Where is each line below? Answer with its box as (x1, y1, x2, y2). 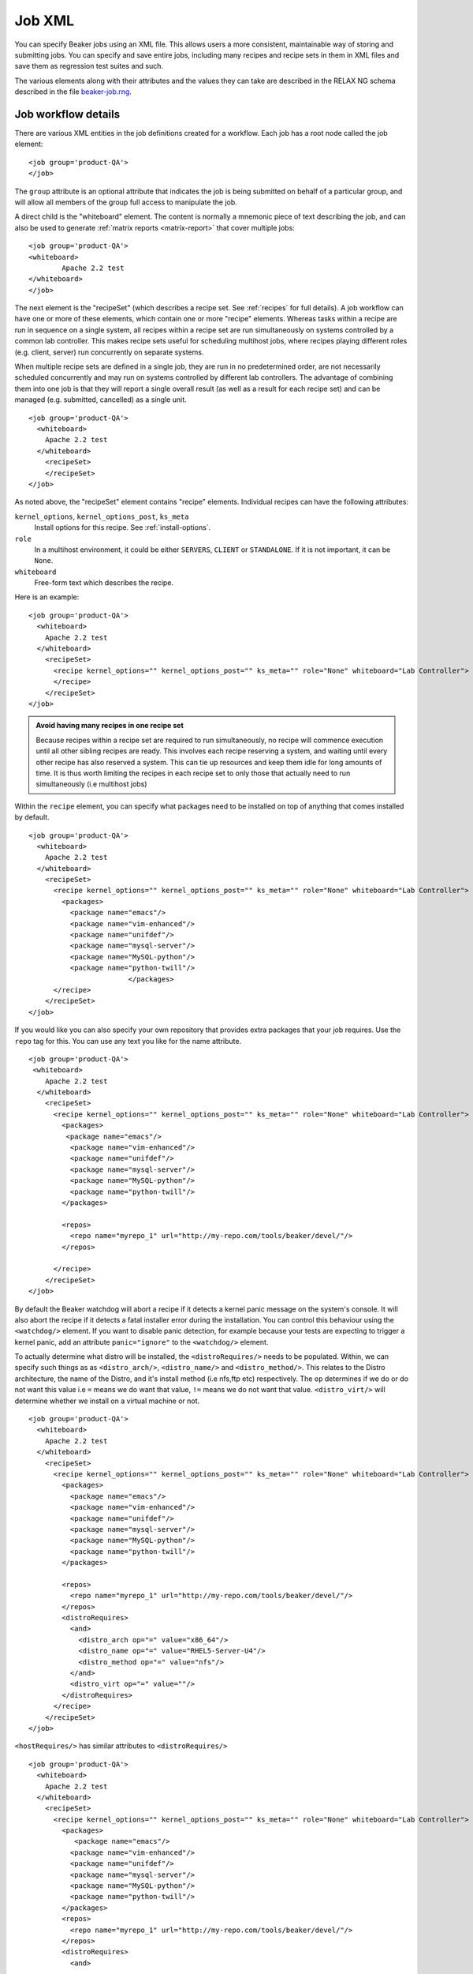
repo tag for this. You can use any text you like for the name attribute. (14, 1036, 242, 1045)
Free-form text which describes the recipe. (34, 578, 173, 587)
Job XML (14, 12, 75, 29)
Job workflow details (14, 107, 121, 121)
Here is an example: (14, 592, 80, 602)
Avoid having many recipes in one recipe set (35, 721, 184, 730)
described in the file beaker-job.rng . (14, 87, 132, 96)
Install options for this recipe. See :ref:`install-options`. (34, 523, 211, 532)
